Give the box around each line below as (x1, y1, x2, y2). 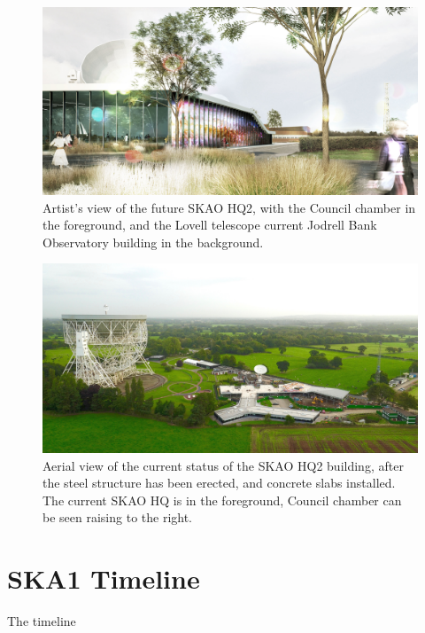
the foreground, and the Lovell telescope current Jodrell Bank (42, 215, 377, 234)
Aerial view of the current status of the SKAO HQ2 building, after (42, 456, 404, 474)
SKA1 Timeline (7, 560, 200, 597)
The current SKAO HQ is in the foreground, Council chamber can (42, 490, 402, 509)
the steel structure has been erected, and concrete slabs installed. (42, 473, 396, 492)
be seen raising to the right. (42, 508, 193, 527)
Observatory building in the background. (42, 232, 264, 251)
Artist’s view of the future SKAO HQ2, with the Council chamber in (42, 198, 416, 216)
